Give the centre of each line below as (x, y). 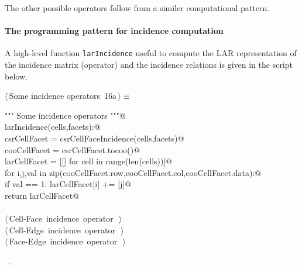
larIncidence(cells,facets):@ (53, 127)
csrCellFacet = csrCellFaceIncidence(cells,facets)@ (95, 138)
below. (16, 76)
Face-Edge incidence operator (63, 241)
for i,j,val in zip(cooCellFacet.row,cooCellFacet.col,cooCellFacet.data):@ (133, 172)
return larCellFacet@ (42, 195)
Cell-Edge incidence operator (62, 230)
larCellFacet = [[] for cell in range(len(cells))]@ (89, 161)
